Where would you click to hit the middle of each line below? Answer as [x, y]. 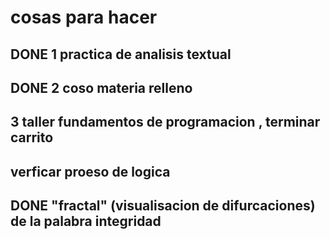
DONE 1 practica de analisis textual [121, 54]
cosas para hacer [84, 17]
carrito [32, 137]
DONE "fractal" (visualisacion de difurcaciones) [163, 206]
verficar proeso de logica [90, 171]
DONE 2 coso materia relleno [101, 87]
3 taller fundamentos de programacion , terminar [165, 122]
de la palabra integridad [86, 221]
